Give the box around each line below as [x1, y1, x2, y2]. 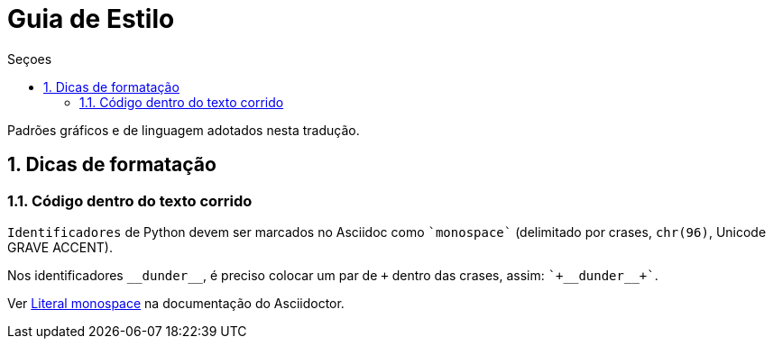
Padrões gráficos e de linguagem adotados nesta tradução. [7, 122, 360, 138]
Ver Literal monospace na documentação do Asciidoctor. [7, 295, 345, 311]
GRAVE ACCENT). [7, 239, 113, 255]
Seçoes [7, 50, 52, 67]
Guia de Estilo [7, 4, 175, 34]
